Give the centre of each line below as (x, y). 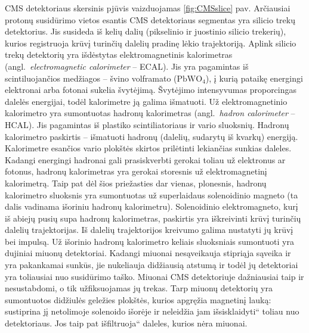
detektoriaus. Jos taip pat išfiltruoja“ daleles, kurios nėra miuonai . (126, 323)
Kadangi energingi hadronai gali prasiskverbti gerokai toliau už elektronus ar (145, 159)
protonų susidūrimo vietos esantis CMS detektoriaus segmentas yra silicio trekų (150, 19)
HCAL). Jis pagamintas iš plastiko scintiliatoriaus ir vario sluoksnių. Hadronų (147, 124)
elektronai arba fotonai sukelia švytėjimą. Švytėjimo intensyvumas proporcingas (151, 90)
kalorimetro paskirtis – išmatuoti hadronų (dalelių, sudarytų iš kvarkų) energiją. (152, 136)
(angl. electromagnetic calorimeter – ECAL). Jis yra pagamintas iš (127, 66)
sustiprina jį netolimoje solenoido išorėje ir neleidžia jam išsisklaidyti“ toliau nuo (152, 311)
